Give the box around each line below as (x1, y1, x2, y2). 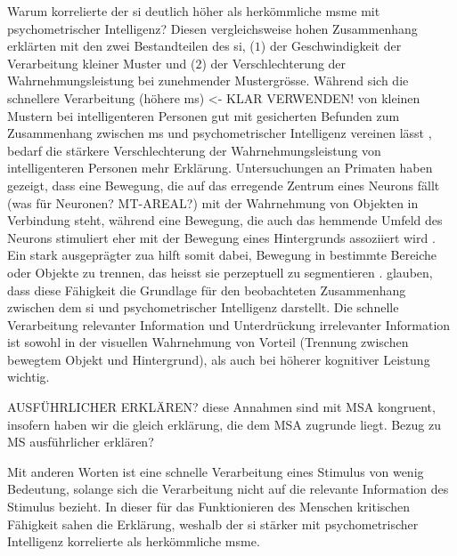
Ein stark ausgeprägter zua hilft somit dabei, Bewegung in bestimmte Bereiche (7, 246, 437, 264)
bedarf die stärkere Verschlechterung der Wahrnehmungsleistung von (7, 141, 381, 159)
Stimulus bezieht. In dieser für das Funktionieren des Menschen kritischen (7, 497, 410, 516)
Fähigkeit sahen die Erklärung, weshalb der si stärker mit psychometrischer (7, 514, 419, 533)
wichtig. (7, 367, 50, 386)
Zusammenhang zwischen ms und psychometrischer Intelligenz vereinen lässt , (7, 124, 432, 142)
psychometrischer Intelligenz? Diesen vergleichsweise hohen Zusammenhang (7, 19, 418, 37)
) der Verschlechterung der (201, 53, 347, 72)
